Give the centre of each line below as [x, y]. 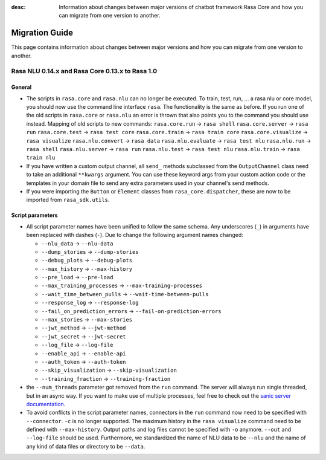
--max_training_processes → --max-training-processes [122, 286]
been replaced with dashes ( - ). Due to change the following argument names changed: [135, 235]
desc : [18, 7]
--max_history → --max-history [87, 268]
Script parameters [34, 215]
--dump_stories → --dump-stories [90, 251]
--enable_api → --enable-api [84, 353]
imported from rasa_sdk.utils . [68, 200]
